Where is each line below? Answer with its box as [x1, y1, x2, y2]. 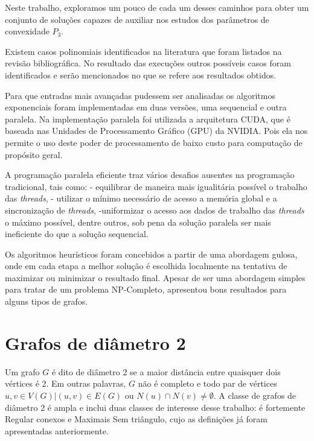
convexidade [5, 25, 50, 37]
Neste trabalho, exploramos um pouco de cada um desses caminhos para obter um [5, 1, 309, 13]
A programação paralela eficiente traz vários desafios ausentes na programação [5, 168, 295, 181]
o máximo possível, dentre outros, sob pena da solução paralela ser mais [5, 215, 271, 228]
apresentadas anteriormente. [5, 424, 109, 437]
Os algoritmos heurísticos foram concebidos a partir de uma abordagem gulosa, [5, 247, 298, 260]
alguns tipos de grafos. [5, 295, 88, 308]
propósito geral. [5, 148, 63, 160]
